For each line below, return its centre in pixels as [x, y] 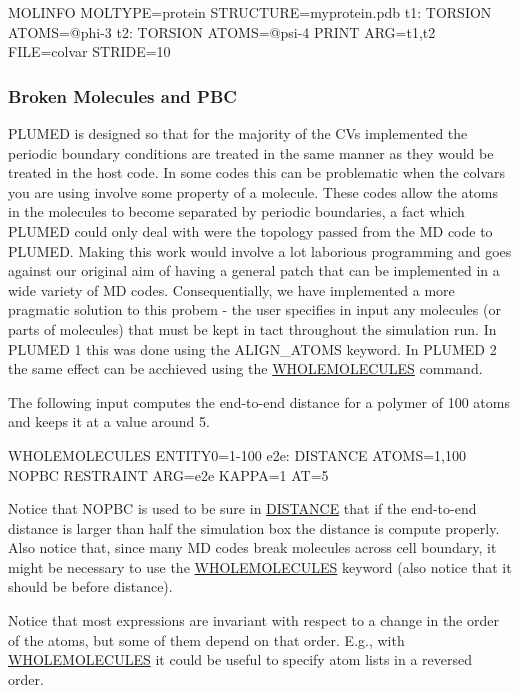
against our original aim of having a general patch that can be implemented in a [254, 270]
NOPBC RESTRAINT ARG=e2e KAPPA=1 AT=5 [168, 474]
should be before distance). [90, 586]
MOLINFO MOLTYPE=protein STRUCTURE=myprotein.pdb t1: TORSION [250, 12]
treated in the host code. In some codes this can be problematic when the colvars [257, 172]
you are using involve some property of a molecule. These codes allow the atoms [253, 191]
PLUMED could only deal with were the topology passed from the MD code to [250, 230]
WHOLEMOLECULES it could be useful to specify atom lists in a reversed [240, 659]
